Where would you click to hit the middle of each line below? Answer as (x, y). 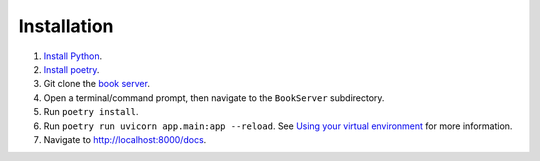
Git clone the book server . (96, 84)
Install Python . (73, 56)
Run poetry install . (91, 112)
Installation (66, 26)
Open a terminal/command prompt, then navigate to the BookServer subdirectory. (214, 97)
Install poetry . (71, 69)
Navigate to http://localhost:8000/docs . (125, 139)
